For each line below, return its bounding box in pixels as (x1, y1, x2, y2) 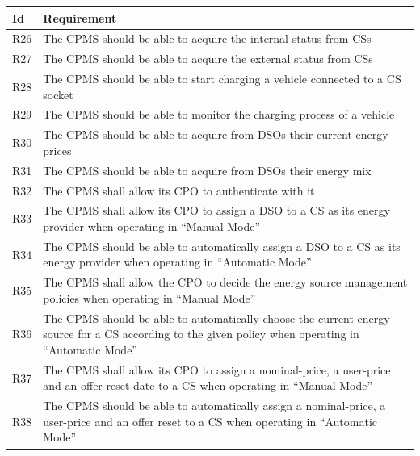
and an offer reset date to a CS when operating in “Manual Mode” (43, 377, 373, 394)
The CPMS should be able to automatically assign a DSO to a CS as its (43, 237, 401, 254)
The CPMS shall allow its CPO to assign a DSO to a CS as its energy (43, 202, 390, 219)
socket (43, 86, 73, 102)
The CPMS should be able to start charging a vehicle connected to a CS (43, 70, 401, 87)
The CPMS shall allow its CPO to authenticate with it (43, 182, 315, 199)
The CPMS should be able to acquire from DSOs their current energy (43, 126, 388, 143)
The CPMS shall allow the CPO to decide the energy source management (43, 274, 408, 291)
